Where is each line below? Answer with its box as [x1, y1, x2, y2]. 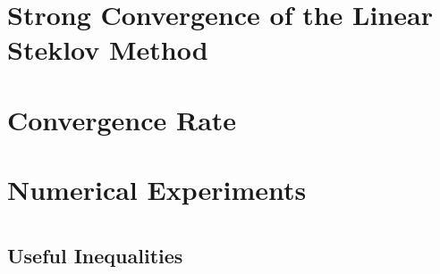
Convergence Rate [7, 101, 237, 137]
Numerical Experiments [7, 171, 307, 208]
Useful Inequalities [7, 241, 183, 269]
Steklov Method [7, 31, 208, 68]
